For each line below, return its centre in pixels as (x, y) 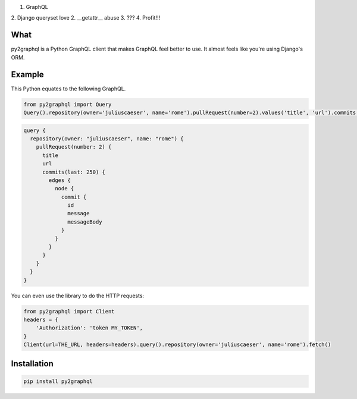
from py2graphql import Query (68, 104)
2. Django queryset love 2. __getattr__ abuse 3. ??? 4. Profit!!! (86, 18)
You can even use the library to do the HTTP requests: (78, 296)
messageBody (85, 222)
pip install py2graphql (58, 381)
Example (27, 74)
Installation (32, 364)
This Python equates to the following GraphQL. (68, 89)
